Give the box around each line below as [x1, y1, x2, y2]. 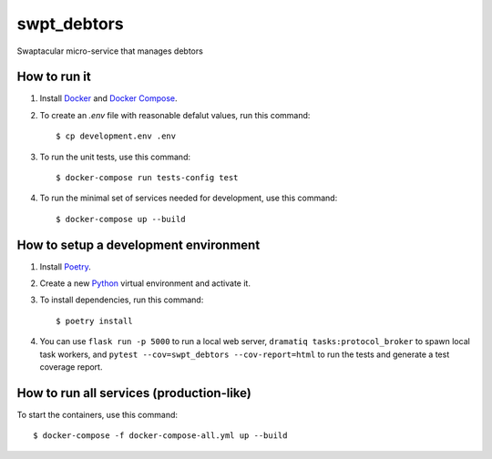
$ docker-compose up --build [56, 214, 186, 224]
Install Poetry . [39, 260, 91, 272]
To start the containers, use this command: [16, 409, 178, 420]
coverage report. [39, 362, 103, 372]
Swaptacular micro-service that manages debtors [16, 46, 204, 56]
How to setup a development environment [16, 237, 261, 252]
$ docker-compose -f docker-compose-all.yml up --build [33, 431, 288, 441]
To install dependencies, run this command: [39, 294, 204, 305]
